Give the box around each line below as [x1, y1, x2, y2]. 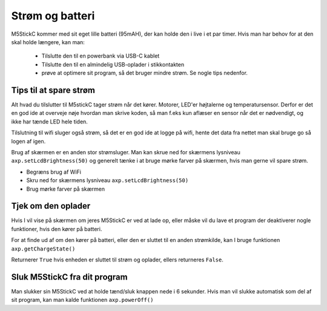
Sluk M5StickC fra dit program [11, 272, 128, 282]
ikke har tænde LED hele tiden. [11, 118, 88, 125]
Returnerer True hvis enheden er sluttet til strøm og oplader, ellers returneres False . [11, 256, 223, 263]
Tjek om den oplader [11, 201, 91, 211]
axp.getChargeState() [11, 245, 76, 252]
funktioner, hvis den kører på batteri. [11, 225, 102, 232]
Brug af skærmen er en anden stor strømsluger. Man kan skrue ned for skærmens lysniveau [11, 148, 240, 155]
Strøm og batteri [11, 9, 95, 22]
